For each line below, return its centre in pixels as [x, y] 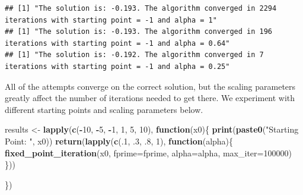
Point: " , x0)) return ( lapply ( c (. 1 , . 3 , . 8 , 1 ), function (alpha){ [119, 141]
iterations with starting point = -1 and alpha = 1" [111, 20]
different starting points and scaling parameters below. [104, 109]
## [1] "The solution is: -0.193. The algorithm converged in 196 [139, 32]
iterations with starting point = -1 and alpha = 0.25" [117, 66]
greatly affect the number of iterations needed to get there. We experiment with [150, 98]
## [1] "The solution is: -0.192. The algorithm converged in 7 [134, 55]
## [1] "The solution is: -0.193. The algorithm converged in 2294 [141, 8]
